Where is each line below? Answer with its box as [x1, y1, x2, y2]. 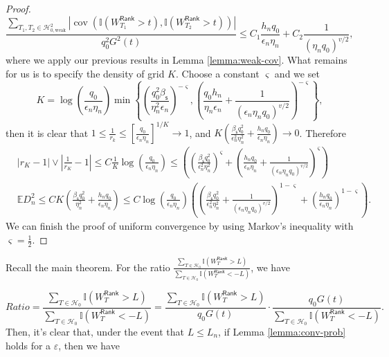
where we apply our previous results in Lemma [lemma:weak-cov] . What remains [6, 53, 347, 67]
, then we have [58, 338, 120, 352]
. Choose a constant [176, 66, 260, 80]
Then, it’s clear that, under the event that [6, 324, 184, 339]
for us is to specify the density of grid [6, 66, 165, 80]
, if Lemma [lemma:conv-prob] [218, 324, 346, 339]
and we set [274, 66, 320, 80]
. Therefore [299, 125, 346, 140]
